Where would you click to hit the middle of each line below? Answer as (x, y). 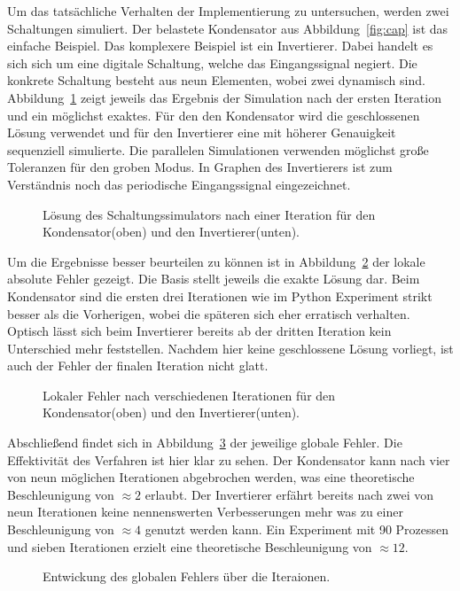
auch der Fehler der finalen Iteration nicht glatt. (138, 365)
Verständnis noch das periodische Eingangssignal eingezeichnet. (179, 184)
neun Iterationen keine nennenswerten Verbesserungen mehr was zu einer (205, 512)
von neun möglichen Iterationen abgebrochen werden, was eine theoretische (211, 477)
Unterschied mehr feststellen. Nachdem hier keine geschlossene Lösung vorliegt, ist (230, 348)
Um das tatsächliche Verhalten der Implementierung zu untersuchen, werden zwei (228, 11)
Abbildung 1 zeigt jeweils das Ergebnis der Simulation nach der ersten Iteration (224, 97)
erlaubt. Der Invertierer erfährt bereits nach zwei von (289, 494)
